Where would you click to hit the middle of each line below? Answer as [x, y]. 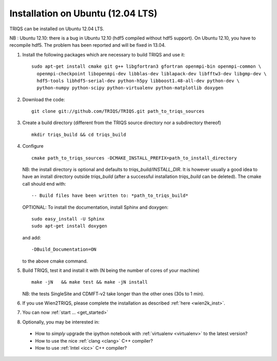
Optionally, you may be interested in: [61, 322]
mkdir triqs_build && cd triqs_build [79, 134]
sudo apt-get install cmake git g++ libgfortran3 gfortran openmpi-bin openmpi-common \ [146, 66]
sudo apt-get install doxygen [70, 226]
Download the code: [44, 99]
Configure [33, 146]
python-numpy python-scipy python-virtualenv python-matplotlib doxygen [130, 88]
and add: [32, 237]
